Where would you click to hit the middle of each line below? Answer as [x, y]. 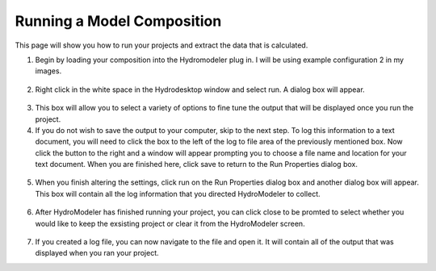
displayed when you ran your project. [97, 253]
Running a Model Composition [118, 21]
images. [48, 71]
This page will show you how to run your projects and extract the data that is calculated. [161, 45]
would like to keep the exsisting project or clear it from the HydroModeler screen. [170, 223]
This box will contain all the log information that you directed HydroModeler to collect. [178, 194]
